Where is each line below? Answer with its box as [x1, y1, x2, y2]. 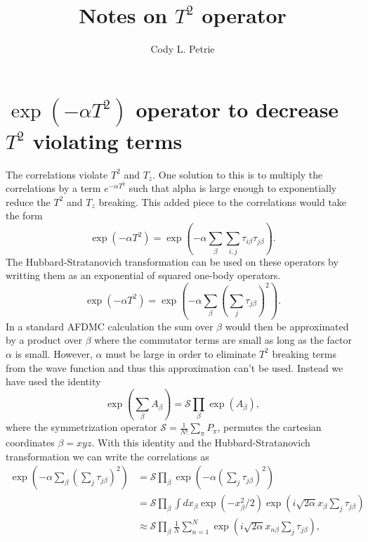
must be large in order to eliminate [105, 346, 256, 361]
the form [6, 208, 43, 223]
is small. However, [15, 346, 93, 361]
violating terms [32, 126, 183, 155]
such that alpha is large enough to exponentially [129, 181, 337, 195]
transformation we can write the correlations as [6, 449, 209, 463]
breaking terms [272, 346, 336, 361]
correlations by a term [6, 181, 101, 195]
